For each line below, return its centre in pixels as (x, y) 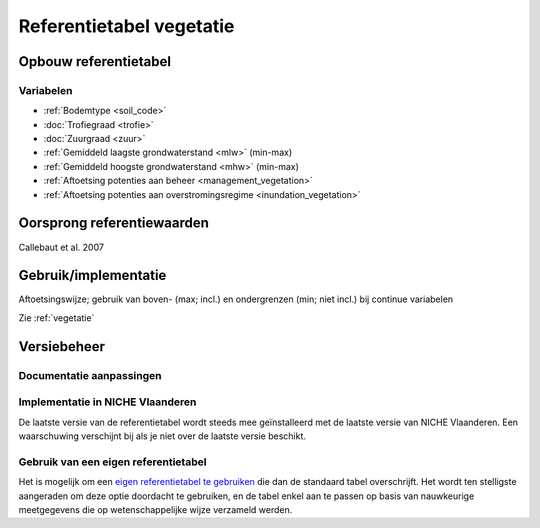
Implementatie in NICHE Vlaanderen (107, 402)
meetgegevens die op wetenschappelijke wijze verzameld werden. (155, 509)
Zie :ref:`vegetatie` (56, 317)
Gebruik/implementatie (92, 275)
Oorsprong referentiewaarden (114, 223)
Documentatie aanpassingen (90, 375)
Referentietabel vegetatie (126, 26)
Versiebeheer (61, 346)
